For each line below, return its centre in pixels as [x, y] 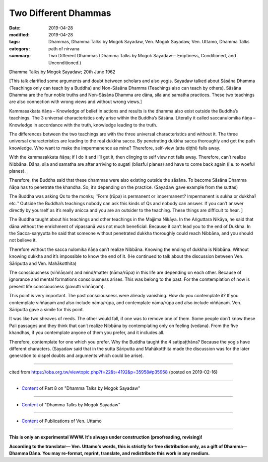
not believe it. [23, 240]
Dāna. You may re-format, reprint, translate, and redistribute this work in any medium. [120, 454]
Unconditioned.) [65, 63]
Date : [15, 28]
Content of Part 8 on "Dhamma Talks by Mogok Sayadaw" [81, 388]
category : [20, 49]
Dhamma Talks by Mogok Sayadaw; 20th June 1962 [62, 72]
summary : [20, 56]
